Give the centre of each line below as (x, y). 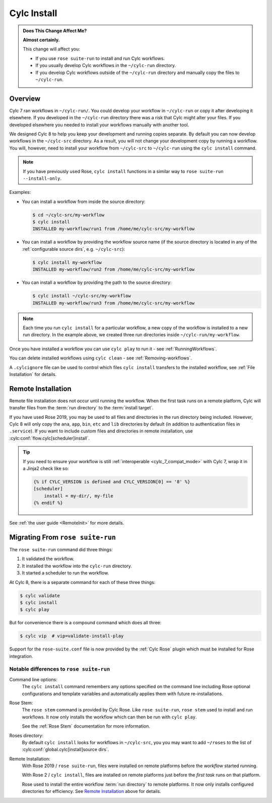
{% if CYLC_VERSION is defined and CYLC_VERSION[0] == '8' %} (112, 482)
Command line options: (33, 679)
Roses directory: (26, 736)
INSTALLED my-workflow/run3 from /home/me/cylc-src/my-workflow (114, 303)
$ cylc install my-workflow (67, 262)
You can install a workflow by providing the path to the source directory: (97, 282)
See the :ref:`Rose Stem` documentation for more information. (86, 726)
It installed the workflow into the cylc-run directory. (77, 566)
